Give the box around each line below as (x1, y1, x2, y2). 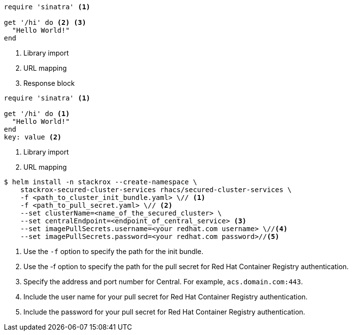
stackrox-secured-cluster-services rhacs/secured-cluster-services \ (20, 186, 292, 194)
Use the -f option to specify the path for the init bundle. (23, 247, 203, 256)
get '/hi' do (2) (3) (4, 19, 86, 26)
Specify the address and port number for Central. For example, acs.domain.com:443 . (23, 277, 303, 286)
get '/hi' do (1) (4, 110, 70, 118)
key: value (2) (4, 133, 62, 141)
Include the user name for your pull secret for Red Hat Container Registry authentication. (23, 293, 308, 301)
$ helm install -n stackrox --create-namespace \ (4, 178, 197, 186)
